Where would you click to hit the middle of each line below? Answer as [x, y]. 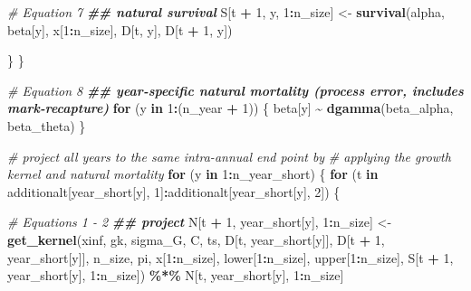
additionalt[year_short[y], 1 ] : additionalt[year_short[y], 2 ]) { [174, 191]
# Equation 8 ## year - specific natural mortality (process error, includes [235, 90]
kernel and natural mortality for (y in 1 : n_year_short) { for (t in [193, 174]
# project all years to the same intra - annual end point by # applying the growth [229, 156]
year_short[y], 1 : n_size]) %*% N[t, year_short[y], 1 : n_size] [176, 275]
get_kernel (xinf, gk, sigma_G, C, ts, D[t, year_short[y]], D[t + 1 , [196, 239]
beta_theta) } [47, 125]
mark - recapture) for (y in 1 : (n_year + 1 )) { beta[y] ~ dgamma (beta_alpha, [231, 108]
